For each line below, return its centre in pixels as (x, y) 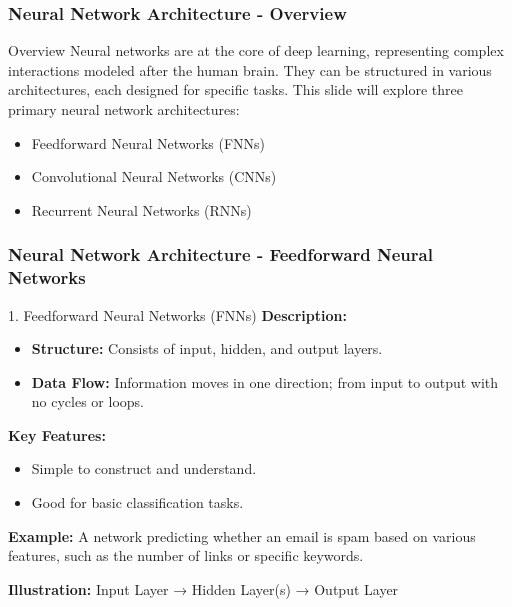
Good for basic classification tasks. (137, 502)
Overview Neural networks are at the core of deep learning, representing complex (256, 50)
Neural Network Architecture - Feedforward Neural (220, 254)
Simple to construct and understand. (144, 468)
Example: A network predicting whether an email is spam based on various (242, 535)
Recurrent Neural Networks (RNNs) (141, 209)
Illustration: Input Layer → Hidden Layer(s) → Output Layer (203, 588)
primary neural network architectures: (124, 109)
